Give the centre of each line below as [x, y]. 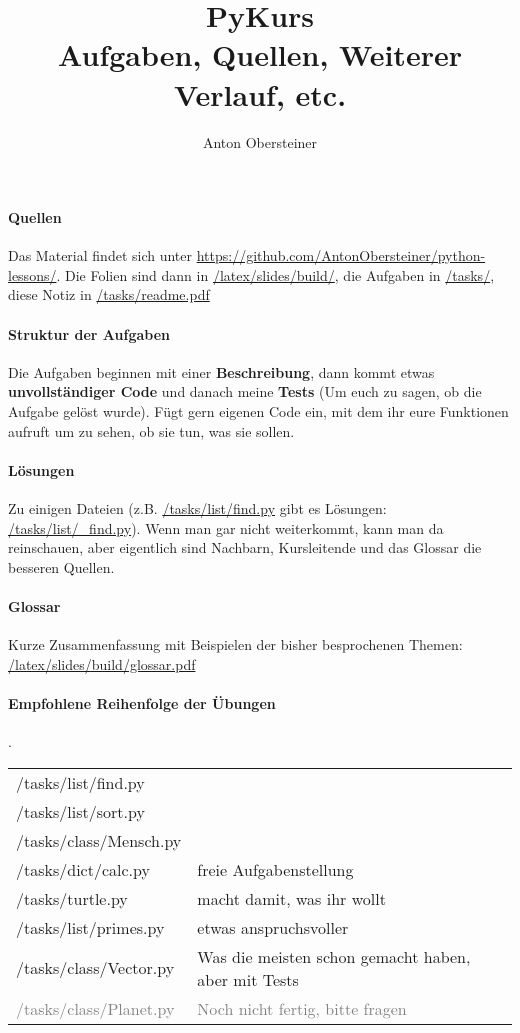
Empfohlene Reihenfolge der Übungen [142, 703]
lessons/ [32, 274]
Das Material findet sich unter [100, 255]
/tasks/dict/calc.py [83, 869]
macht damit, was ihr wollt [291, 898]
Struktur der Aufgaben [89, 333]
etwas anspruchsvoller [273, 927]
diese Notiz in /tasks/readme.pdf [109, 294]
